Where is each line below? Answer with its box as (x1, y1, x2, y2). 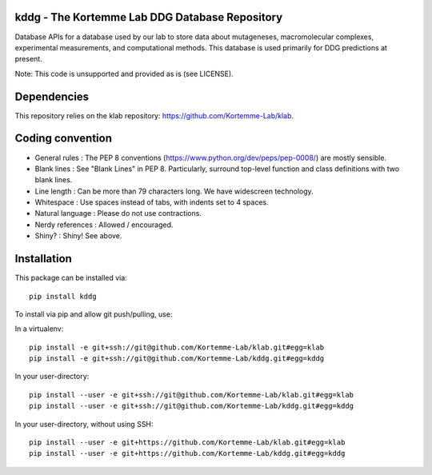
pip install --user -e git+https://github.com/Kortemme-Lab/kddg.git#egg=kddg (29, 449, 346, 458)
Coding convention (14, 132, 112, 146)
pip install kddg (29, 292, 97, 301)
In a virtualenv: (14, 324, 64, 333)
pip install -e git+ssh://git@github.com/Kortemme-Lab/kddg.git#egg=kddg (29, 354, 325, 363)
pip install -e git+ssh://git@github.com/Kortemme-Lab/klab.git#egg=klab (29, 342, 325, 352)
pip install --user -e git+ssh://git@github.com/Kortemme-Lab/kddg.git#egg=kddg (29, 401, 354, 411)
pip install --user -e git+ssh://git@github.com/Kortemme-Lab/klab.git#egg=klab (29, 390, 354, 399)
